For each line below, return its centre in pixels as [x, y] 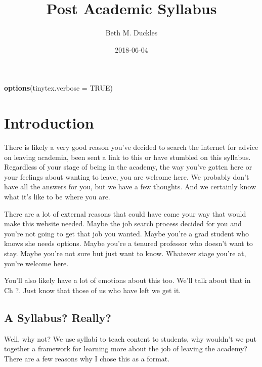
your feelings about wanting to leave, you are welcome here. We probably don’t [127, 176]
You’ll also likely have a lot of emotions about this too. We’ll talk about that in [127, 280]
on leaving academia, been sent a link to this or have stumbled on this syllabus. [127, 157]
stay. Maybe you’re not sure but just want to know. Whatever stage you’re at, [125, 253]
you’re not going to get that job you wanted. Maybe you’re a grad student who [126, 233]
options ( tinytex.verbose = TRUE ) [58, 88]
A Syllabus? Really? [58, 317]
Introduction [49, 123]
